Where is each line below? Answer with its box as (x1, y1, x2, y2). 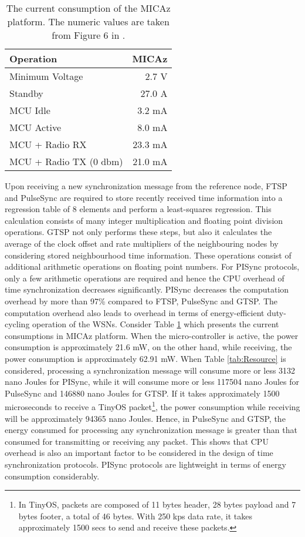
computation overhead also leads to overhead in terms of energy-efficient (5, 306, 265, 318)
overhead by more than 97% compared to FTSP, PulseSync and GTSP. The (5, 294, 278, 307)
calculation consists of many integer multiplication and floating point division (5, 214, 283, 226)
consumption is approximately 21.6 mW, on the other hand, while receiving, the (5, 341, 292, 353)
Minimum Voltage (9, 69, 83, 83)
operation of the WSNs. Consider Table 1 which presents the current (32, 318, 279, 330)
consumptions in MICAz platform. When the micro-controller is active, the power (5, 329, 299, 341)
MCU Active (9, 120, 61, 134)
